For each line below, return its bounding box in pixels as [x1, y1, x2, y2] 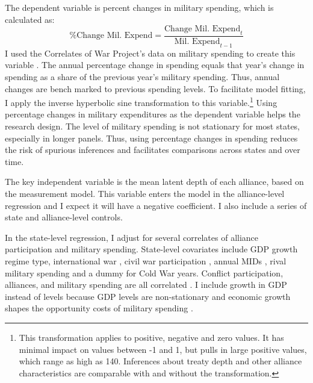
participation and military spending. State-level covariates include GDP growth [5, 243, 298, 255]
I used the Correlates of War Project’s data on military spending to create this [5, 46, 296, 59]
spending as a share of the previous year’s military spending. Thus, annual [5, 70, 280, 83]
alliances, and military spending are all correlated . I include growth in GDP [5, 278, 287, 291]
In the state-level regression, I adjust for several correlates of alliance [5, 231, 259, 243]
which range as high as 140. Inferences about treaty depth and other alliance [19, 355, 302, 367]
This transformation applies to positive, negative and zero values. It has [19, 331, 284, 343]
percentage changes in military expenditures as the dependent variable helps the [5, 108, 300, 120]
